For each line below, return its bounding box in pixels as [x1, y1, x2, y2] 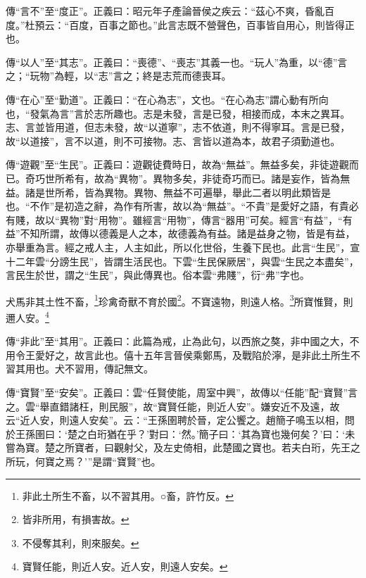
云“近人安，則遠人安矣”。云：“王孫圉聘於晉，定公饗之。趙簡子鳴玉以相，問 [6, 413, 355, 427]
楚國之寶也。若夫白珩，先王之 [222, 440, 360, 455]
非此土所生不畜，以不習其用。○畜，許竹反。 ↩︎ [22, 488, 234, 503]
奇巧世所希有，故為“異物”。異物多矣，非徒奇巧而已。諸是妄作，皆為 [25, 170, 341, 185]
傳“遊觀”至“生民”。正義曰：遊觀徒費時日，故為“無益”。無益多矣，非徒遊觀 [6, 157, 349, 172]
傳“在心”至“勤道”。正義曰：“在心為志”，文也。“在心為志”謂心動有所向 [6, 92, 329, 106]
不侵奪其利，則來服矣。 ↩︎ [22, 535, 139, 550]
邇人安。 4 [6, 308, 49, 325]
